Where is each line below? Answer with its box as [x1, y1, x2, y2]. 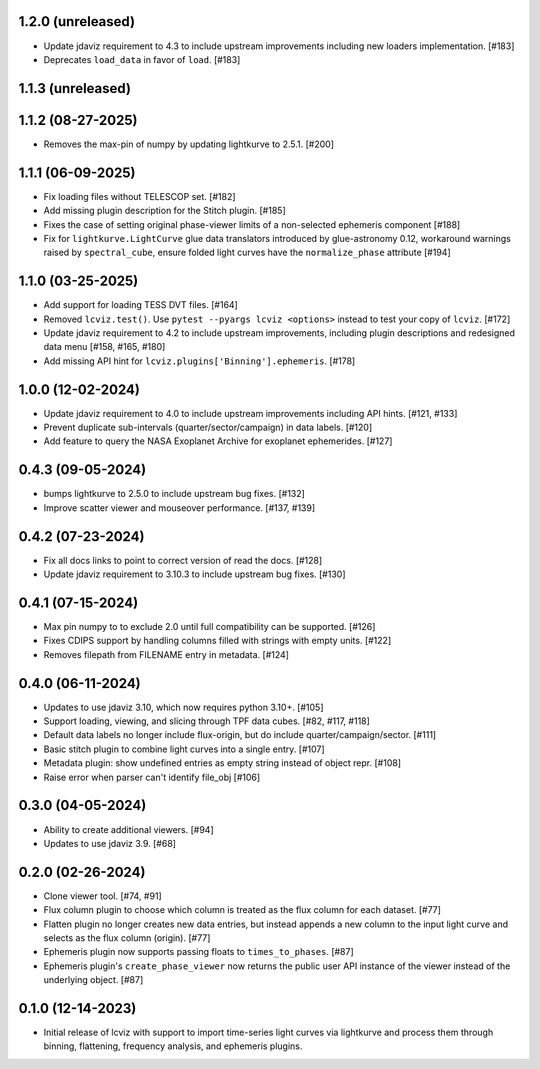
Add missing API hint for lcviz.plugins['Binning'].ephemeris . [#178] [43, 355, 356, 367]
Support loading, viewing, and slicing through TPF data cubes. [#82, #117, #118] [43, 715, 370, 727]
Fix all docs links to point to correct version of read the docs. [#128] [43, 554, 323, 566]
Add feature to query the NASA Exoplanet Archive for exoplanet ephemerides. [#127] [43, 435, 393, 447]
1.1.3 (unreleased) [18, 80, 132, 97]
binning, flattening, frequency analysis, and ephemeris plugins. [43, 1040, 303, 1052]
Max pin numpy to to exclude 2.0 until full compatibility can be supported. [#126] [43, 620, 376, 632]
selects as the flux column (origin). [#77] [43, 931, 211, 944]
